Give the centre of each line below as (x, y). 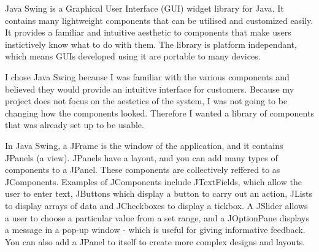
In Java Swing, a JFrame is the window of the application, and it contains (144, 145)
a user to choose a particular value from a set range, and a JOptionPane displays (157, 217)
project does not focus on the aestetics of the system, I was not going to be (146, 101)
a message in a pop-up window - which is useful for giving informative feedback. (155, 230)
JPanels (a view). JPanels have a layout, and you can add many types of (141, 157)
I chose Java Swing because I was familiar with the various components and (147, 76)
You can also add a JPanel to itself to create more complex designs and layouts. (155, 241)
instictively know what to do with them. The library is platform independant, (151, 44)
